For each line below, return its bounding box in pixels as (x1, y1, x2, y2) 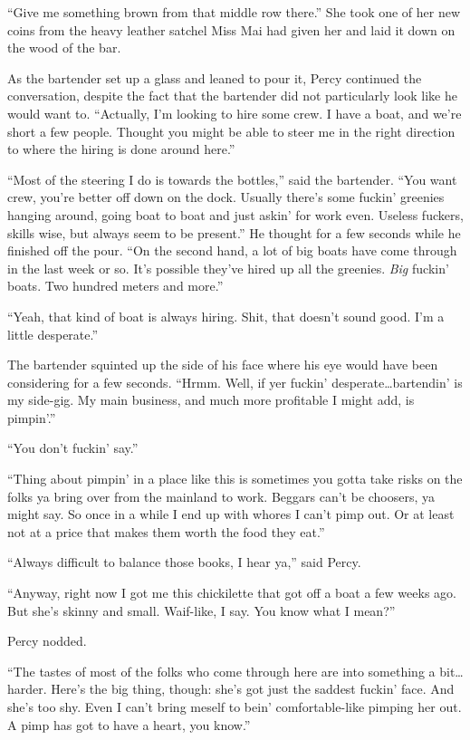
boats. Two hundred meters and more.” (7, 276, 224, 295)
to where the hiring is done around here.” (7, 139, 235, 159)
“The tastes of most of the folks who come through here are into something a (7, 661, 436, 680)
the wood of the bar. (7, 38, 121, 57)
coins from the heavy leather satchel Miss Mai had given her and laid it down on (7, 20, 456, 39)
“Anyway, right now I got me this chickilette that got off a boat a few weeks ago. (7, 583, 456, 602)
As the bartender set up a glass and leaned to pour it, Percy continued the (7, 68, 422, 87)
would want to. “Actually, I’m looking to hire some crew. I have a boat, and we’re (7, 103, 462, 122)
